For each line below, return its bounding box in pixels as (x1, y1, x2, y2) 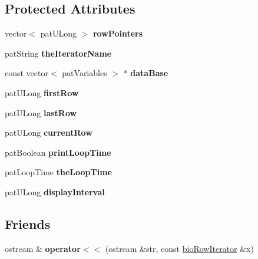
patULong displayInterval (5, 185, 105, 198)
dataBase (130, 67, 168, 79)
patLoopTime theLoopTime (5, 166, 112, 178)
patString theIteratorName (5, 47, 112, 59)
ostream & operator (5, 242, 81, 254)
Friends (5, 214, 51, 232)
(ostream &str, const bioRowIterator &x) (105, 242, 254, 254)
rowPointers (92, 27, 143, 40)
